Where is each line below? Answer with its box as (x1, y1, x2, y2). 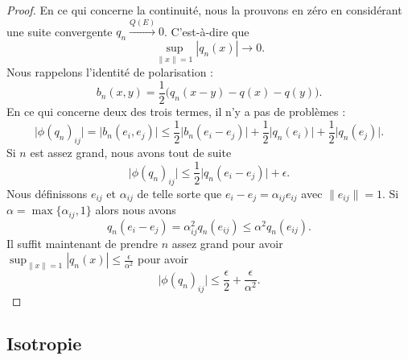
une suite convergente (6, 23, 113, 39)
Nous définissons (6, 184, 88, 201)
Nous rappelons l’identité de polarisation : (6, 64, 214, 81)
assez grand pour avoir (171, 234, 283, 251)
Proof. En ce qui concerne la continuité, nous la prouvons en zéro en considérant (6, 2, 402, 18)
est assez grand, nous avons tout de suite (30, 143, 232, 160)
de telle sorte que (137, 184, 222, 201)
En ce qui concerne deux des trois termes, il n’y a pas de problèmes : (6, 103, 346, 120)
